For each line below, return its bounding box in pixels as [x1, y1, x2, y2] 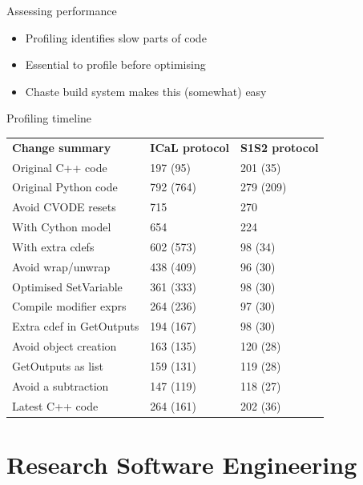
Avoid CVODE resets [12, 198, 116, 215]
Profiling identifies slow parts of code [25, 29, 207, 46]
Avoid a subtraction [12, 377, 109, 394]
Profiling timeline [6, 110, 92, 126]
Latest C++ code [12, 397, 99, 414]
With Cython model [12, 218, 111, 235]
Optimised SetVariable [12, 278, 123, 295]
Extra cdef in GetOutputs [12, 318, 139, 335]
